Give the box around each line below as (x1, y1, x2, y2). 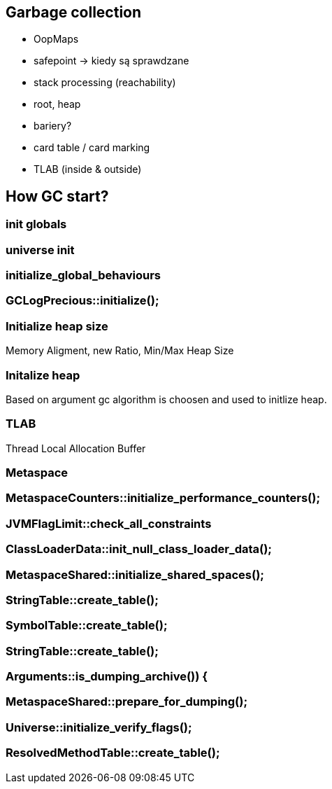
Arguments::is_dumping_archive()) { (6, 669, 208, 684)
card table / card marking (34, 141, 150, 154)
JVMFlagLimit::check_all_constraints (6, 516, 212, 531)
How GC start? (6, 187, 109, 205)
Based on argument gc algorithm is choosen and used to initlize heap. (6, 393, 327, 405)
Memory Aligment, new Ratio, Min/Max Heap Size (6, 344, 234, 357)
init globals (6, 217, 67, 232)
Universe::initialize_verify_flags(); (6, 720, 192, 734)
